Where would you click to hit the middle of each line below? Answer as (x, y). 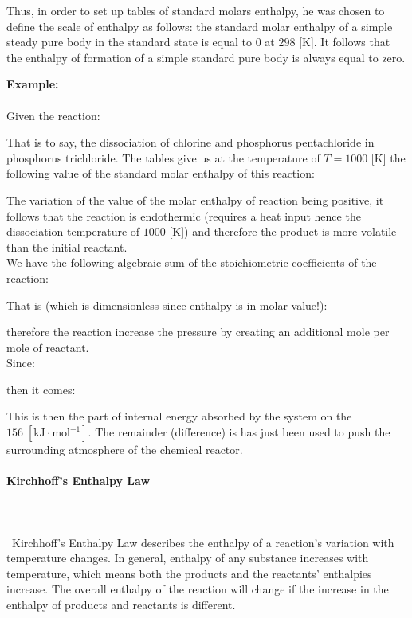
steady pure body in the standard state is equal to (129, 42)
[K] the (388, 157)
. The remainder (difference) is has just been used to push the (239, 432)
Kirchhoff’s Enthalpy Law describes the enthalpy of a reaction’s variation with (203, 542)
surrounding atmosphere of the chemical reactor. (125, 450)
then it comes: (41, 389)
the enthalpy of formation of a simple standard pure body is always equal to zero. (206, 57)
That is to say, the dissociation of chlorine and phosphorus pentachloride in (190, 142)
